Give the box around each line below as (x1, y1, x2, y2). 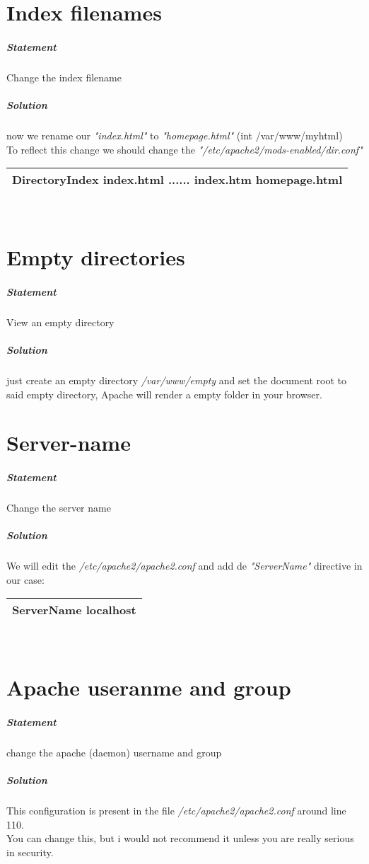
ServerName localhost (12, 601, 136, 618)
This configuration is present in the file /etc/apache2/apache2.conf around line (6, 803, 346, 818)
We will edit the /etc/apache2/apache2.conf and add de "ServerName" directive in (6, 558, 363, 573)
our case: (6, 572, 45, 587)
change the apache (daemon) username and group (6, 744, 222, 759)
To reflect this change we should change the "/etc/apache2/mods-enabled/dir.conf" (6, 142, 363, 156)
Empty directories (6, 243, 185, 272)
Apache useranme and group (6, 673, 291, 702)
